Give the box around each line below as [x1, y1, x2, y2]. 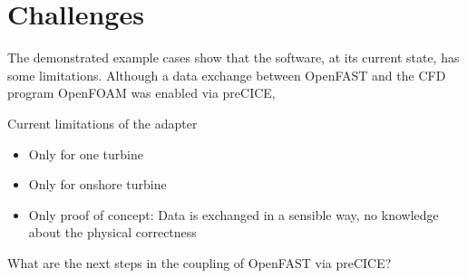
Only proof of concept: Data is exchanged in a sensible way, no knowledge [28, 205, 439, 224]
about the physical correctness [28, 223, 197, 242]
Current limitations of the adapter [7, 113, 198, 132]
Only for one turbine [28, 144, 143, 163]
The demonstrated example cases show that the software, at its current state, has [7, 48, 460, 67]
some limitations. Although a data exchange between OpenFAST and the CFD [7, 65, 446, 84]
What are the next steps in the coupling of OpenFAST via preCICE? [7, 253, 392, 272]
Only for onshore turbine [28, 175, 167, 194]
